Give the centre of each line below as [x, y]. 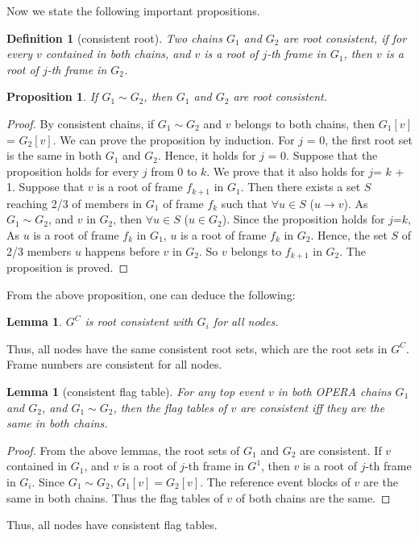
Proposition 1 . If [52, 96]
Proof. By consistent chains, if [81, 123]
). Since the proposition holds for [303, 219]
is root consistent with [139, 321]
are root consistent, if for [345, 38]
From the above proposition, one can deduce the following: [151, 294]
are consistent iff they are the [313, 407]
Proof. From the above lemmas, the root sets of [123, 450]
